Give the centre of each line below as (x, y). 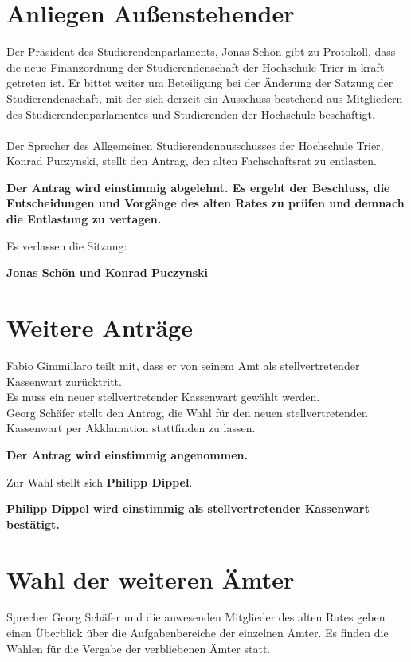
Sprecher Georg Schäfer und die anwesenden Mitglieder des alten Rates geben (196, 617)
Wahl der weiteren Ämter (151, 579)
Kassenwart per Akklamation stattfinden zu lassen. (131, 428)
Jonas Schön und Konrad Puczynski (107, 272)
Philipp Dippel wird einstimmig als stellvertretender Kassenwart (188, 508)
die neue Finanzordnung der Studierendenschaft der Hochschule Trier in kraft (196, 67)
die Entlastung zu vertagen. (84, 219)
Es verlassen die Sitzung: (67, 245)
